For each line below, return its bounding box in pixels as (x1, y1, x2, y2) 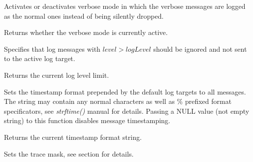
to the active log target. (4, 53, 75, 64)
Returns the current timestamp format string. (4, 131, 142, 142)
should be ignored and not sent (153, 43, 247, 54)
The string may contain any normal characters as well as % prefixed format (4, 96, 232, 106)
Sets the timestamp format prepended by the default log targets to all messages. (4, 86, 246, 97)
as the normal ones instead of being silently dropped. (4, 10, 164, 21)
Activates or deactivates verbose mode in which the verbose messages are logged (4, 1, 246, 11)
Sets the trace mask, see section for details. (4, 148, 134, 159)
